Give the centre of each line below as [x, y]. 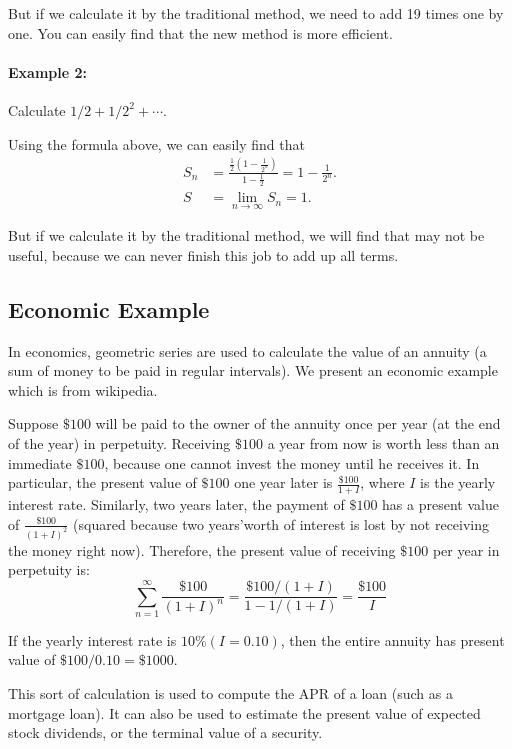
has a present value [440, 504]
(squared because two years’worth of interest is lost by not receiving [281, 523]
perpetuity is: [49, 569]
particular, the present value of [102, 482]
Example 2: [47, 71]
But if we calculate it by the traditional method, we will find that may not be [246, 235]
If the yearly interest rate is [92, 639]
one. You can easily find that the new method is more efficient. [200, 32]
